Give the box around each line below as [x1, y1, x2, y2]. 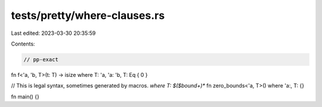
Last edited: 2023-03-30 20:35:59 [11, 30, 96, 37]
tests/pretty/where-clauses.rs [11, 9, 165, 22]
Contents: [11, 40, 35, 47]
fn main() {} [11, 93, 40, 100]
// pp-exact [23, 56, 59, 63]
